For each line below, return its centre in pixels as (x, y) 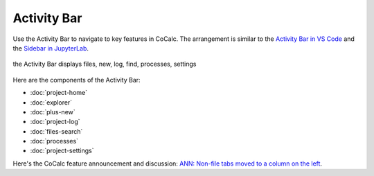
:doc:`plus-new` (53, 112)
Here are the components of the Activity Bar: (77, 80)
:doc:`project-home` (59, 93)
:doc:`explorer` (51, 102)
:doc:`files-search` (56, 131)
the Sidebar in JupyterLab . (51, 48)
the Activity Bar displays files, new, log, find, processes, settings (105, 64)
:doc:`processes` (54, 141)
